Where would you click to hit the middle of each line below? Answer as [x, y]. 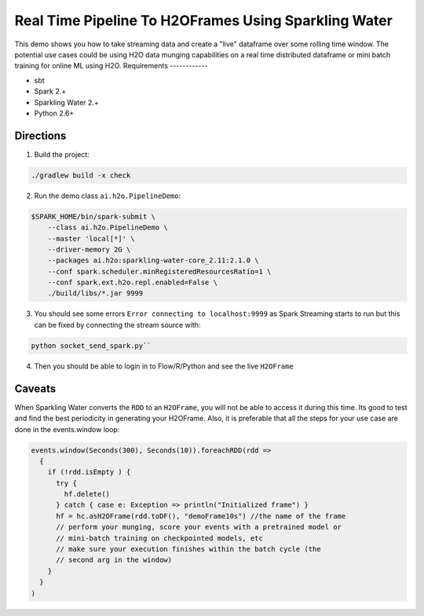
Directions [40, 136]
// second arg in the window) [114, 560]
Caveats [35, 389]
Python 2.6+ [54, 113]
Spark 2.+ [50, 91]
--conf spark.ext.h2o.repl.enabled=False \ [132, 282]
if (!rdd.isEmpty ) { [89, 472]
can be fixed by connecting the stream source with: [117, 324]
